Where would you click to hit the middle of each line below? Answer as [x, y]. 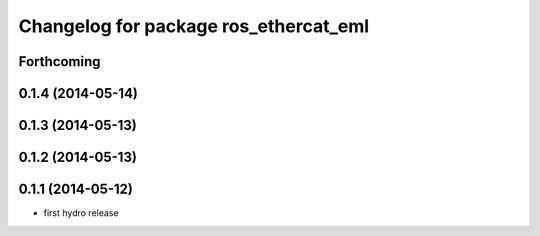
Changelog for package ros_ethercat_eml [194, 26]
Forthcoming [59, 61]
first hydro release [81, 213]
